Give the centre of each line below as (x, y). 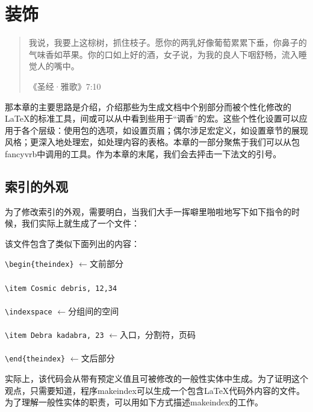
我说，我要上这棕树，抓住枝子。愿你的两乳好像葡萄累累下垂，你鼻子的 (168, 42)
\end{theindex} (35, 359)
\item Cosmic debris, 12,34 (61, 288)
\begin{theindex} (39, 265)
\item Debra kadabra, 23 (54, 336)
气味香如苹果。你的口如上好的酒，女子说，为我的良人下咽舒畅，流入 (163, 54)
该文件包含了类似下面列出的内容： (72, 243)
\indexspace (29, 312)
